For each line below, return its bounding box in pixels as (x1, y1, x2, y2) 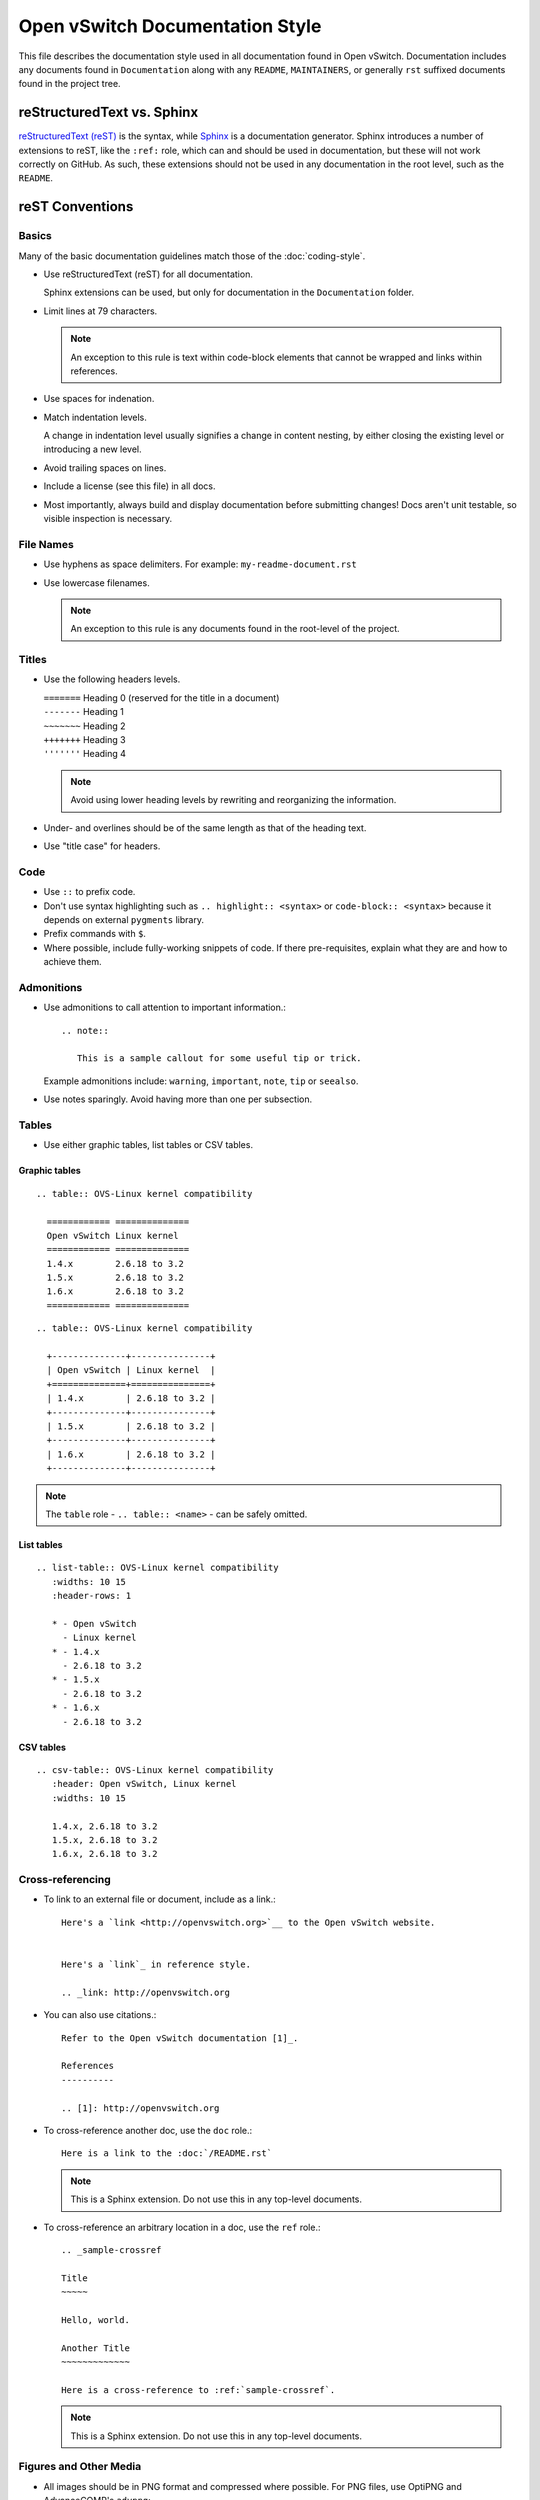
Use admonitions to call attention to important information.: (43, 1001, 287, 1014)
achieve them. (43, 956, 102, 968)
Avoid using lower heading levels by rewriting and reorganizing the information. (70, 794, 397, 806)
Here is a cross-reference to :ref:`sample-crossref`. (61, 2384, 336, 2395)
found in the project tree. (18, 78, 121, 90)
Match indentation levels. (43, 411, 147, 423)
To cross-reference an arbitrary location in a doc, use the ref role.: (43, 2221, 321, 2233)
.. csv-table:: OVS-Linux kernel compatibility (36, 1765, 274, 1775)
